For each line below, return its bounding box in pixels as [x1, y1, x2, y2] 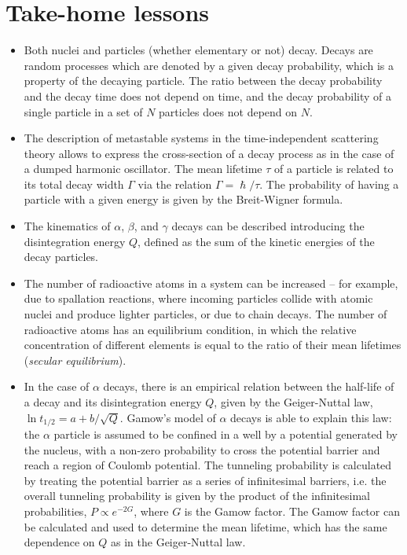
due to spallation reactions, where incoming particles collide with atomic [24, 290, 373, 307]
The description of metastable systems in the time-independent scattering [24, 130, 379, 146]
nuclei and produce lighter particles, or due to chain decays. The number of [24, 306, 387, 322]
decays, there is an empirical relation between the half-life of [103, 378, 394, 395]
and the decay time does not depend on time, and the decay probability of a [24, 87, 391, 104]
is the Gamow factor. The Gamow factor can [184, 503, 400, 520]
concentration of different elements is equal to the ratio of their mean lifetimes [24, 336, 401, 353]
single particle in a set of [24, 103, 143, 119]
